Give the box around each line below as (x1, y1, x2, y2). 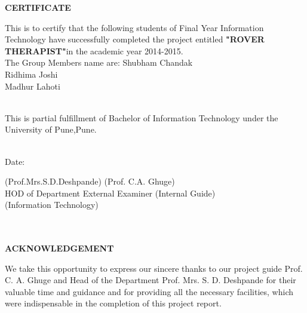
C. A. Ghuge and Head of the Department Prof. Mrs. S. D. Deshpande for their (5, 274, 296, 286)
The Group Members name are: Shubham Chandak (5, 56, 193, 69)
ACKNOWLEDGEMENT (5, 242, 114, 254)
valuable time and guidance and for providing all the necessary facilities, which (5, 285, 293, 297)
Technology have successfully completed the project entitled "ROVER (5, 33, 265, 45)
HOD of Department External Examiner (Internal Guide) (5, 186, 216, 199)
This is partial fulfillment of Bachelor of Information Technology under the (5, 111, 278, 124)
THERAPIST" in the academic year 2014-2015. (5, 44, 183, 57)
